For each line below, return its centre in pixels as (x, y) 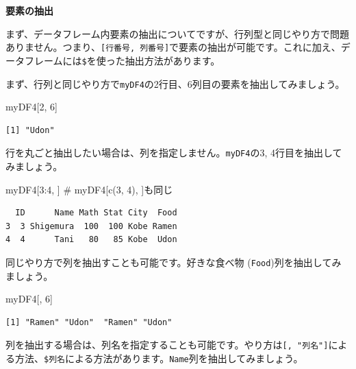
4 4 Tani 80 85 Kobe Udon (91, 240)
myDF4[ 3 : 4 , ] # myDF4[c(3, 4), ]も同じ (89, 189)
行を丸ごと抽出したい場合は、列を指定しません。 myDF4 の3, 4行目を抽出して (174, 153)
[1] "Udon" (30, 130)
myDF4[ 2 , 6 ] (31, 107)
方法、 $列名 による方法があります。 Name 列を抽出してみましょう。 (159, 358)
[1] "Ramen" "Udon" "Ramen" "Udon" (89, 322)
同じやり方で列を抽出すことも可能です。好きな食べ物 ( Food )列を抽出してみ (174, 262)
